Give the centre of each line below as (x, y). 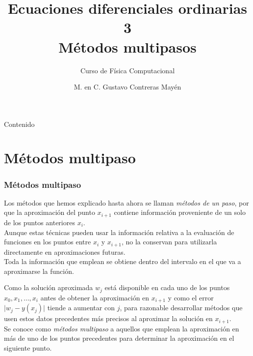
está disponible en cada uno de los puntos (167, 287)
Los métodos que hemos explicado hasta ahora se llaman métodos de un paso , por (126, 202)
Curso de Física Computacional (127, 70)
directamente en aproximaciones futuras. (65, 252)
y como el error (191, 297)
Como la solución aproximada (49, 287)
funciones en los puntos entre (48, 242)
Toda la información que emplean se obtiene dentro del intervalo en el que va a (123, 261)
